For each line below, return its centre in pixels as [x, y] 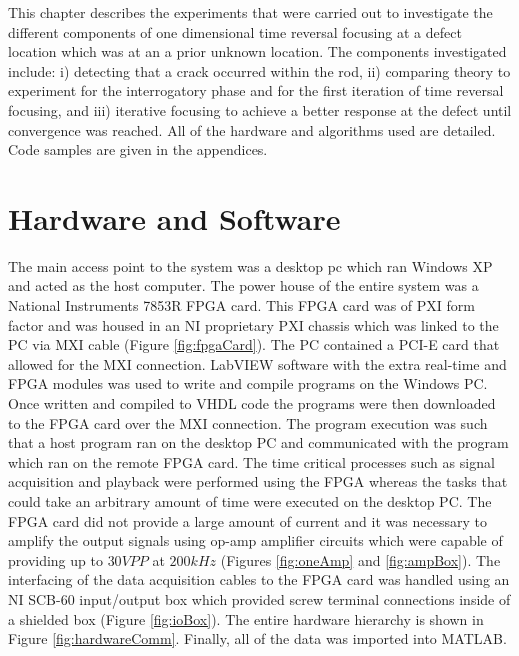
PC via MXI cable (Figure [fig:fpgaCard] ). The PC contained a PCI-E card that [254, 344]
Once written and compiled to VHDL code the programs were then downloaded [252, 403]
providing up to [55, 559]
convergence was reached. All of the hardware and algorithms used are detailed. [252, 129]
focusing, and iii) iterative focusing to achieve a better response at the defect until [260, 109]
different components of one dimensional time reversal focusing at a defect [235, 31]
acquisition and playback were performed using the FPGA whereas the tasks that [258, 481]
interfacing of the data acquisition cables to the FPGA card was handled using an [259, 579]
